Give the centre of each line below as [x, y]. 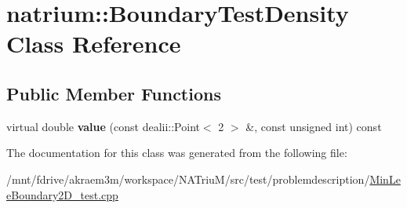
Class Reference [94, 44]
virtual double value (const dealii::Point [103, 126]
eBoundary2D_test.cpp [62, 194]
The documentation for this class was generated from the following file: [177, 153]
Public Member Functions [114, 93]
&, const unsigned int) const [314, 126]
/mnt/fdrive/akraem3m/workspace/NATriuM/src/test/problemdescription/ [188, 179]
